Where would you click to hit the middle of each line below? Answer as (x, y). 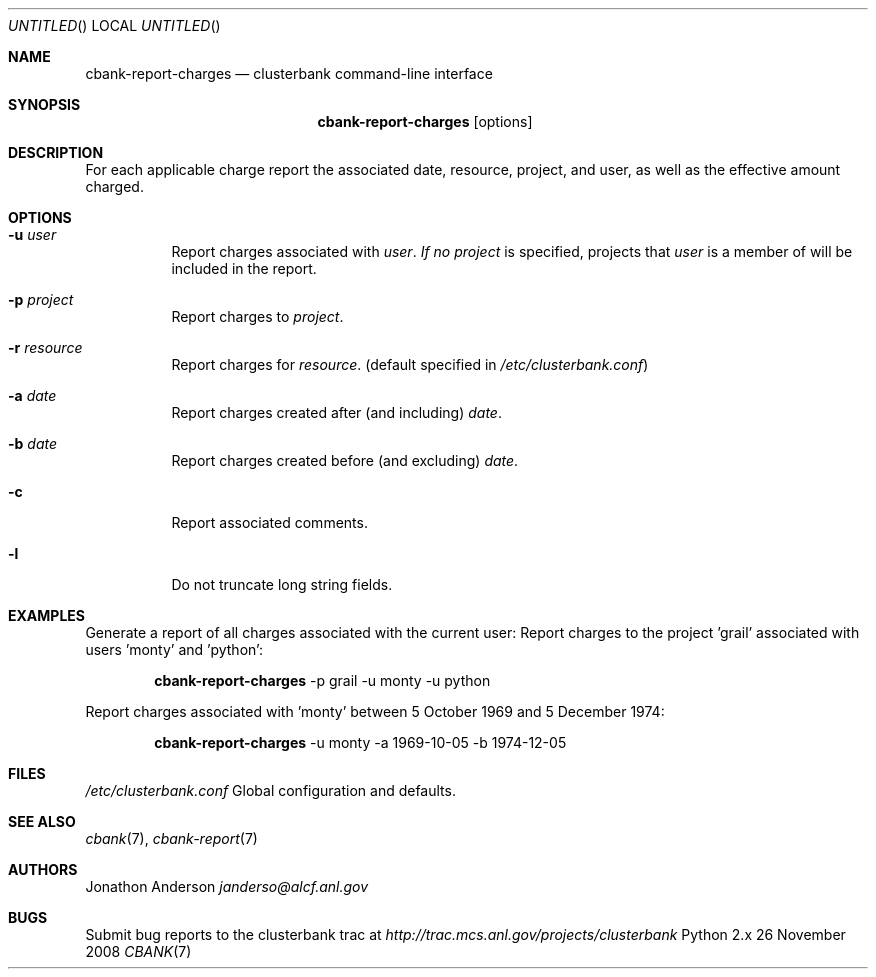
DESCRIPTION (56, 152)
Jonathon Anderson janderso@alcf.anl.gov (227, 886)
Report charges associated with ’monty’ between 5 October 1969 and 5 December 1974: (375, 711)
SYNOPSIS (44, 104)
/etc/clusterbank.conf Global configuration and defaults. (270, 790)
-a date (32, 395)
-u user (32, 234)
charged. (114, 186)
